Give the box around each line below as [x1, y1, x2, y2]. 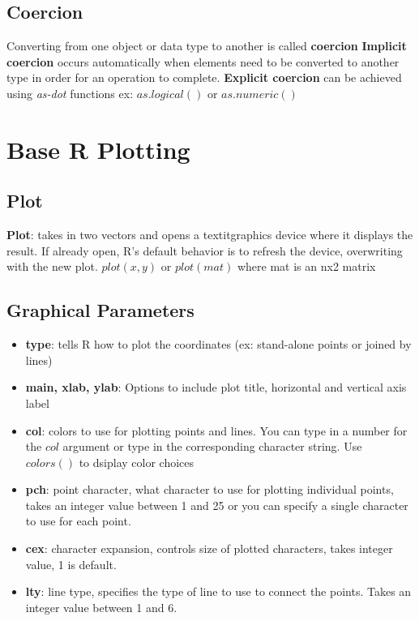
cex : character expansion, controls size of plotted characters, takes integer [25, 540, 393, 557]
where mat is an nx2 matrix [237, 258, 376, 275]
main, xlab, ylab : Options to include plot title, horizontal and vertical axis [25, 379, 407, 396]
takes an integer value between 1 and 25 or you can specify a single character [25, 496, 408, 513]
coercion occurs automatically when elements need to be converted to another [6, 53, 400, 70]
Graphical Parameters [6, 298, 195, 323]
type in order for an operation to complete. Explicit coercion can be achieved [6, 69, 402, 86]
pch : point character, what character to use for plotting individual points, [25, 481, 394, 498]
